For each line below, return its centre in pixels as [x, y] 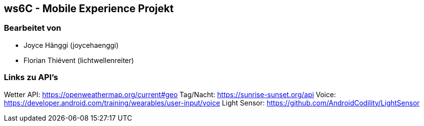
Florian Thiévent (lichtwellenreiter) [79, 60]
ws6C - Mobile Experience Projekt [89, 9]
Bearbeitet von [33, 28]
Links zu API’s [31, 77]
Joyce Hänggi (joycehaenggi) [71, 45]
